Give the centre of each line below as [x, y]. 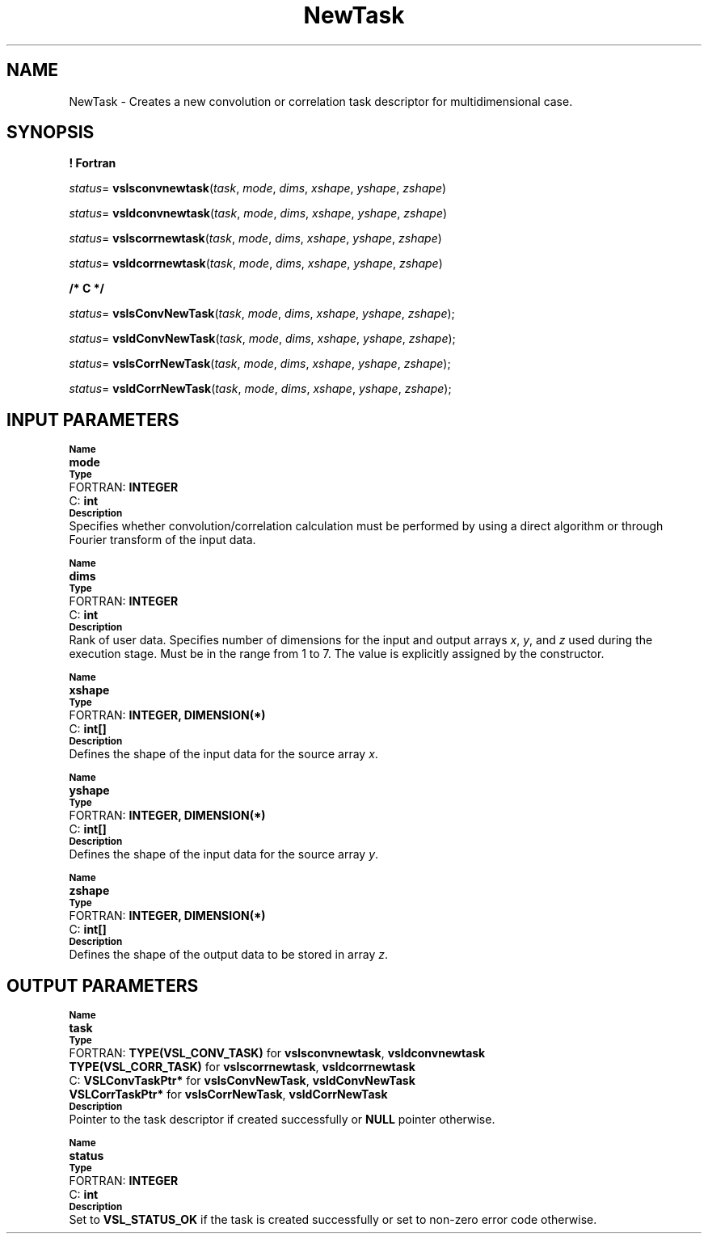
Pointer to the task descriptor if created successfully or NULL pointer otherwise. [282, 1120]
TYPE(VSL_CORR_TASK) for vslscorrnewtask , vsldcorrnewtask [242, 1067]
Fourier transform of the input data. [162, 540]
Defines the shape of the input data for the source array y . [224, 854]
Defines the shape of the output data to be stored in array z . [228, 955]
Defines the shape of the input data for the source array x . [223, 754]
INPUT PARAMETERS [93, 420]
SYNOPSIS [51, 133]
